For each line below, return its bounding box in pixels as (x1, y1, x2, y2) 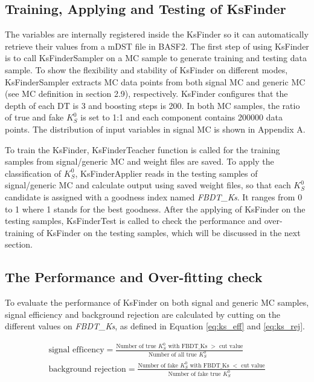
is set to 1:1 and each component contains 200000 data (80, 111, 283, 123)
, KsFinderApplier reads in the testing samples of (75, 166, 258, 179)
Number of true (116, 343, 156, 350)
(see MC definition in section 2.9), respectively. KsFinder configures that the (5, 87, 288, 100)
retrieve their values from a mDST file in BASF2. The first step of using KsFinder (5, 39, 309, 52)
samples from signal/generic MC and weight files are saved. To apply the (5, 155, 274, 168)
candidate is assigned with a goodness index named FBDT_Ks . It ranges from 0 (5, 190, 303, 203)
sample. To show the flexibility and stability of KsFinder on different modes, (5, 63, 288, 76)
